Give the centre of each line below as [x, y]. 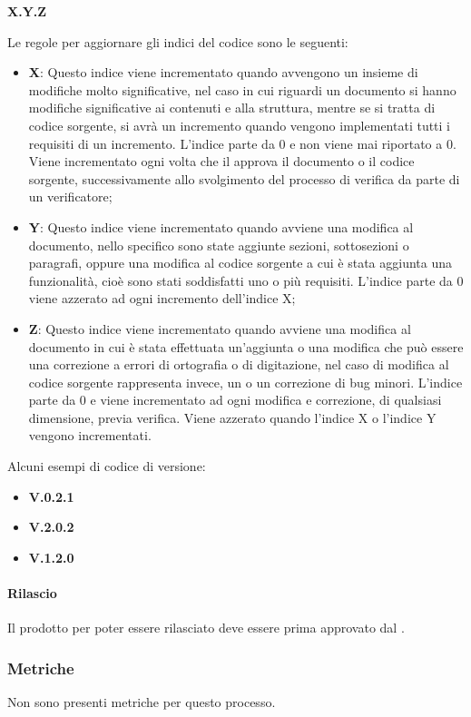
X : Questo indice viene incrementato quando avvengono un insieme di [223, 72]
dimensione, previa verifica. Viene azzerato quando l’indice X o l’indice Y [232, 417]
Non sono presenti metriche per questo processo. [142, 702]
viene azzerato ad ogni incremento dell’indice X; [162, 298]
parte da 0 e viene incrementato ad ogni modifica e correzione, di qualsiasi [235, 400]
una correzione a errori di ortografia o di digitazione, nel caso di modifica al [239, 364]
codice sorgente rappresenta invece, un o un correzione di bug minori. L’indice [245, 382]
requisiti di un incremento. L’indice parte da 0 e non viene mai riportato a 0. [242, 143]
